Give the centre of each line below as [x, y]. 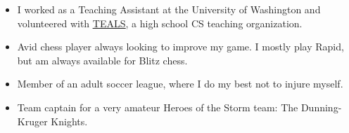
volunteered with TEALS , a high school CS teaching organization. [160, 23]
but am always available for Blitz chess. [102, 60]
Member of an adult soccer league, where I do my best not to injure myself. [180, 84]
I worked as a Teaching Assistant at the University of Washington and [169, 9]
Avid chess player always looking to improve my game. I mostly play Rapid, [180, 47]
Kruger [32, 121]
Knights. [69, 121]
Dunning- [321, 107]
